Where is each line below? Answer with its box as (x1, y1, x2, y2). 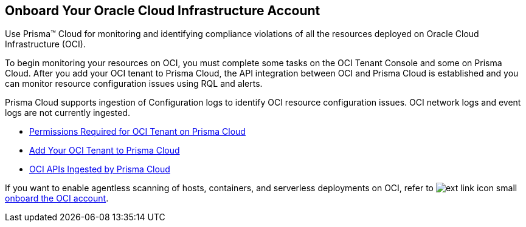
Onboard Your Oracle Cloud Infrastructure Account (5, 3, 320, 18)
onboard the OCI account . (5, 193, 109, 204)
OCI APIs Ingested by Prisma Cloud (29, 164, 170, 175)
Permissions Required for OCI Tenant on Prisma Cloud (29, 126, 246, 137)
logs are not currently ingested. (5, 107, 130, 118)
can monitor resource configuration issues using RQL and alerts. (5, 78, 263, 89)
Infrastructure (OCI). (5, 39, 86, 50)
